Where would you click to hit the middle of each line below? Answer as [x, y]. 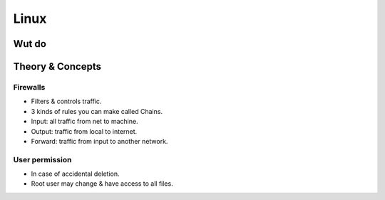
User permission [42, 159]
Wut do [30, 44]
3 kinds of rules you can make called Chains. [97, 111]
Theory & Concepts [57, 67]
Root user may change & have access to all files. [102, 184]
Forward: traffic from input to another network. [99, 141]
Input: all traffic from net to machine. [84, 122]
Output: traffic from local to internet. [84, 131]
